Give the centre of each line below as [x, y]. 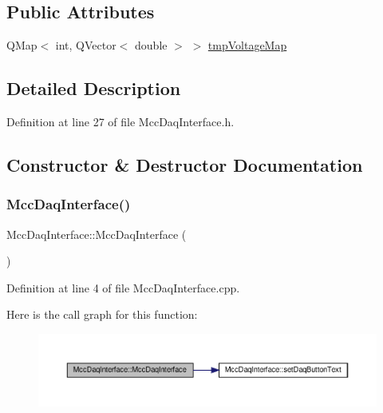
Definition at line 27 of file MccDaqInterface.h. [120, 121]
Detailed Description [94, 88]
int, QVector [86, 45]
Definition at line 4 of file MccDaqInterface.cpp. [123, 287]
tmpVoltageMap [247, 45]
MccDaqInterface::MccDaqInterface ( [97, 234]
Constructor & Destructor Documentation [185, 164]
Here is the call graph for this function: [102, 314]
